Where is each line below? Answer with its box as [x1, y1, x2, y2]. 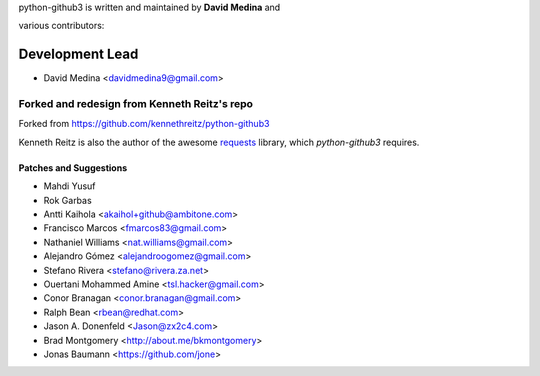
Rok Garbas [43, 194, 92, 206]
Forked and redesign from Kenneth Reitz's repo [18, 97, 254, 111]
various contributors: [18, 20, 105, 32]
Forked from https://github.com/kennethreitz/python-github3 [18, 118, 270, 130]
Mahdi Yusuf [43, 180, 96, 192]
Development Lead [18, 46, 139, 63]
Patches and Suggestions [18, 161, 128, 174]
